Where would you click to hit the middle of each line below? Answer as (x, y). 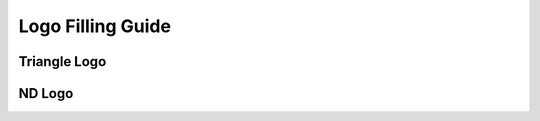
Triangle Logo (62, 61)
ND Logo (46, 93)
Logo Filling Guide (95, 26)
